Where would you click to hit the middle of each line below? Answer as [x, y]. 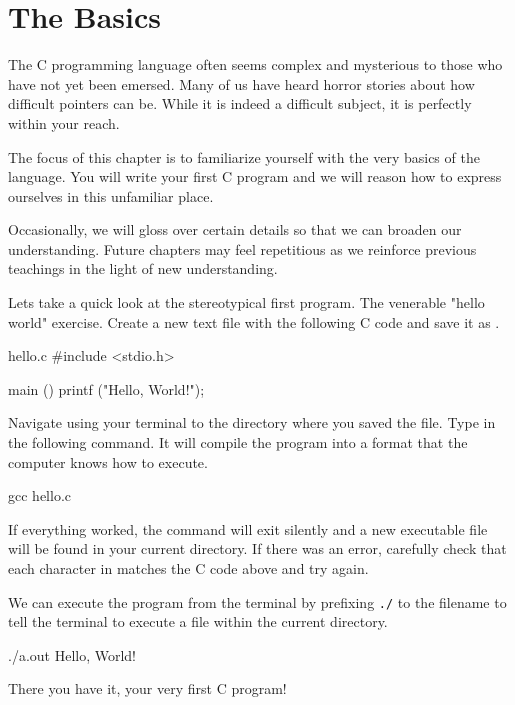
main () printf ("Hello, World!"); [106, 388]
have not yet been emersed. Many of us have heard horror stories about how [241, 83]
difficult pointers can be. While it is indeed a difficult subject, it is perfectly [240, 103]
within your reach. [64, 122]
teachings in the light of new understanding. [143, 268]
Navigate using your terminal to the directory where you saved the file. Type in [252, 422]
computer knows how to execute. [108, 461]
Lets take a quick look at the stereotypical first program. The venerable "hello [246, 302]
